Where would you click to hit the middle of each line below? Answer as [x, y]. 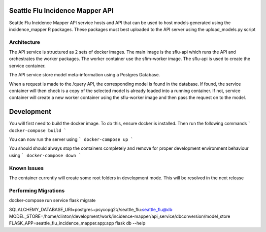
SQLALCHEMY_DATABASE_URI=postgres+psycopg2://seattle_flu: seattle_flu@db [91, 209]
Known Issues [26, 168]
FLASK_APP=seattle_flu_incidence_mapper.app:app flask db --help [77, 223]
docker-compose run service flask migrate [52, 200]
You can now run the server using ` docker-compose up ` [71, 139]
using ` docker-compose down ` [45, 155]
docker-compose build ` [38, 130]
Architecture [25, 42]
